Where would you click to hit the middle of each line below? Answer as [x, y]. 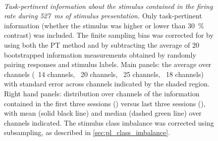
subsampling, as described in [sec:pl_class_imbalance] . [87, 132]
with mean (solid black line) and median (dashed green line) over [103, 113]
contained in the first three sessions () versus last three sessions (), [105, 103]
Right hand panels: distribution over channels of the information [102, 93]
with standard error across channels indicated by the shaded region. [107, 84]
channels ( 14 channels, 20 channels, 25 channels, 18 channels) [104, 74]
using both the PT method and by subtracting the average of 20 [102, 44]
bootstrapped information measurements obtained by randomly [100, 54]
